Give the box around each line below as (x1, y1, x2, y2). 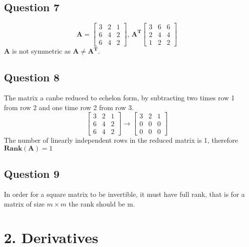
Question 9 (4, 166, 60, 181)
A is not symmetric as (4, 46, 71, 56)
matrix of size (4, 198, 45, 209)
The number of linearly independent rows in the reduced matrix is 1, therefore (4, 135, 238, 145)
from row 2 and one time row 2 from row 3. (4, 102, 134, 112)
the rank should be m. (68, 198, 135, 209)
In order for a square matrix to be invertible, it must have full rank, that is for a (4, 189, 245, 199)
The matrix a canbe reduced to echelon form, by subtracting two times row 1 (4, 93, 235, 103)
